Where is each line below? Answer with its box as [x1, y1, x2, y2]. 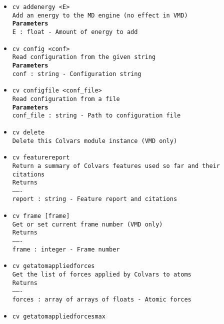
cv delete [12, 128, 45, 136]
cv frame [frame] [12, 212, 70, 220]
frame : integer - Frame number [12, 245, 120, 253]
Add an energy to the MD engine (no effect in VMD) [12, 11, 188, 19]
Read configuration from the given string [12, 53, 156, 61]
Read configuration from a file [12, 95, 120, 102]
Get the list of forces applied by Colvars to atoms [12, 271, 191, 278]
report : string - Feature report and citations [12, 195, 177, 203]
